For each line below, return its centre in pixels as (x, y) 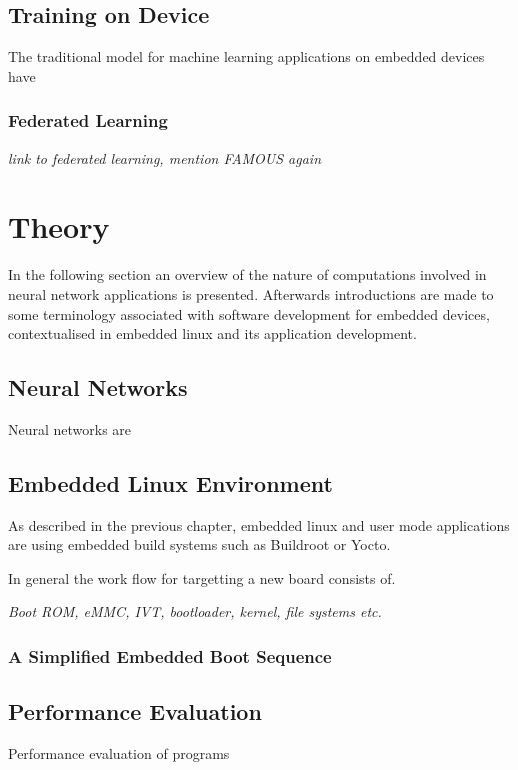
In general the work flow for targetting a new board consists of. (202, 577)
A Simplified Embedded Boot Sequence (170, 656)
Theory (59, 226)
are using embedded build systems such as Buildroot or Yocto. (199, 544)
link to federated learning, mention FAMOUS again (165, 157)
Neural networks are (70, 428)
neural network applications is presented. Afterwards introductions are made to (251, 293)
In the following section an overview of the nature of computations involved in (247, 274)
